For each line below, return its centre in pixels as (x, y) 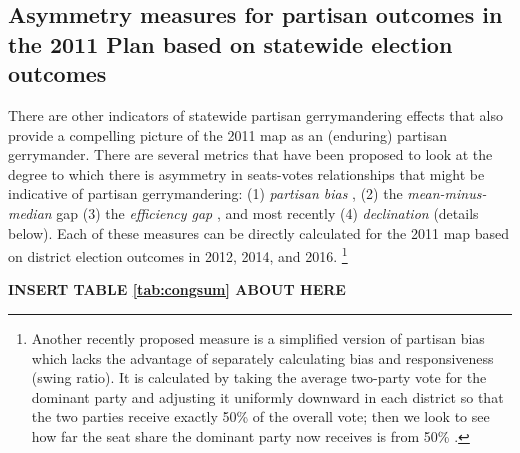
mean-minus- (447, 193)
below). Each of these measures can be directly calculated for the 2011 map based (259, 232)
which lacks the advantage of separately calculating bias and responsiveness (262, 357)
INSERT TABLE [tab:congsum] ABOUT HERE (177, 289)
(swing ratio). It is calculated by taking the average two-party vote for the (259, 377)
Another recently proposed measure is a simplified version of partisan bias (258, 337)
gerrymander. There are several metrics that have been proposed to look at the (250, 154)
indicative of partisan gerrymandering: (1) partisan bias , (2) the (205, 193)
